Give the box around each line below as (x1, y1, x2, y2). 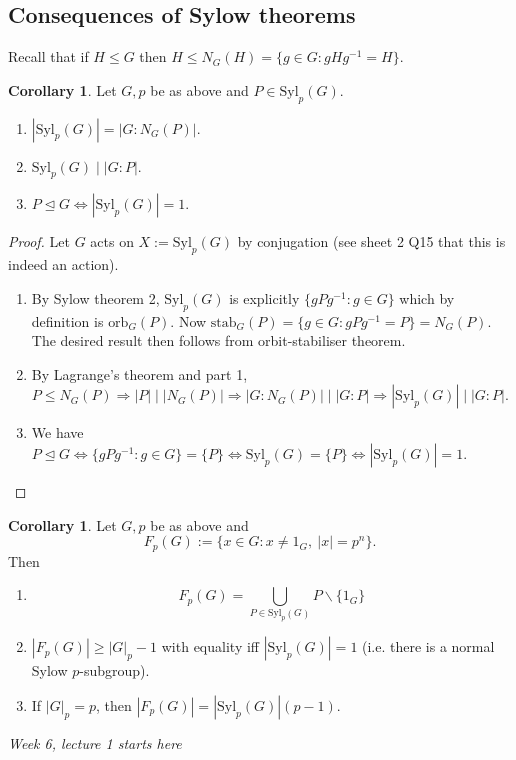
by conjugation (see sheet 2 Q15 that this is (237, 231, 506, 252)
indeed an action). (8, 254, 119, 275)
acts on (90, 231, 134, 252)
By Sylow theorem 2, (31, 287, 160, 308)
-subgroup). (79, 660, 150, 681)
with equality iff (161, 636, 259, 657)
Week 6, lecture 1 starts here (8, 733, 182, 753)
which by (399, 287, 455, 308)
